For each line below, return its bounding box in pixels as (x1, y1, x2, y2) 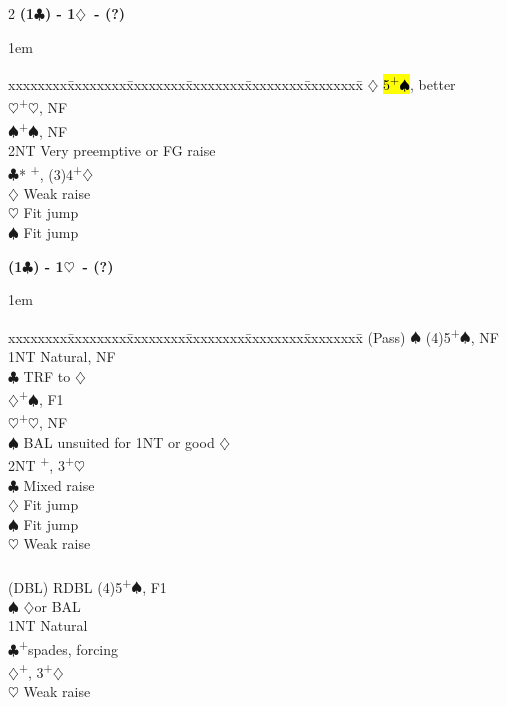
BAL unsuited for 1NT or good (23, 431, 215, 452)
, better (410, 73, 456, 94)
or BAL (34, 595, 81, 616)
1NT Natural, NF (8, 346, 116, 366)
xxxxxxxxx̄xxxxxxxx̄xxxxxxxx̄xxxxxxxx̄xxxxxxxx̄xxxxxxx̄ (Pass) (8, 326, 406, 347)
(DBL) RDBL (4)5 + (8, 573, 132, 597)
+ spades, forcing (18, 635, 119, 659)
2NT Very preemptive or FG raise (8, 139, 216, 160)
